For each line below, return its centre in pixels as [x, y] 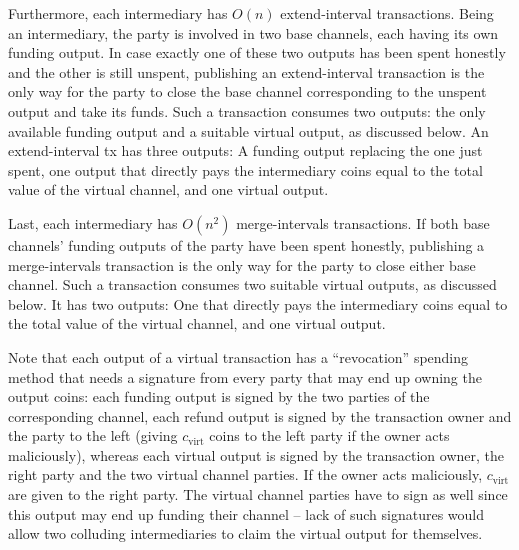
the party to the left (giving [93, 435]
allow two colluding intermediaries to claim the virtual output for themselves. [245, 533]
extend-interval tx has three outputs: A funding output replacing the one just [245, 150]
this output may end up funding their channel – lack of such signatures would [246, 513]
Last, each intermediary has [93, 222]
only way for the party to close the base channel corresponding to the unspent [247, 91]
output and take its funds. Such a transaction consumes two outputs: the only [247, 110]
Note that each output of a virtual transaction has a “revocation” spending [238, 356]
